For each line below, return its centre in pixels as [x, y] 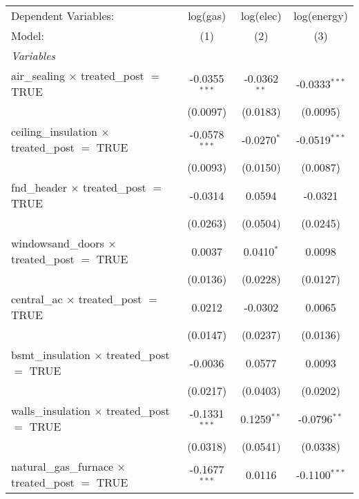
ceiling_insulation [55, 131]
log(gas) [207, 16]
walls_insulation [51, 410]
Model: [28, 35]
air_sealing [38, 75]
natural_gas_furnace [62, 466]
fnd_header [39, 187]
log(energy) [321, 16]
